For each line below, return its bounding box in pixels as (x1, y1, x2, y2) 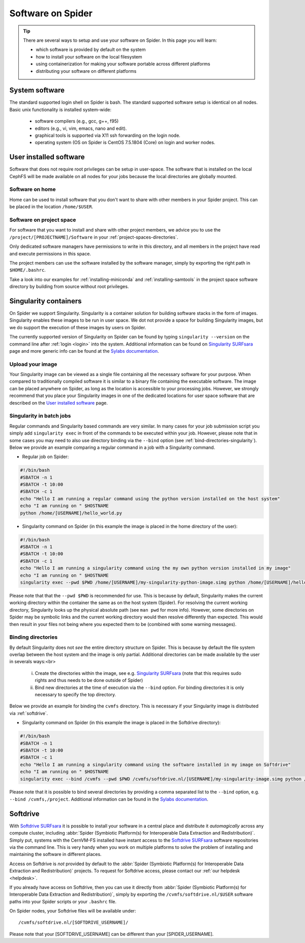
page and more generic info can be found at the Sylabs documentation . (9, 348, 160, 354)
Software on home (9, 186, 56, 193)
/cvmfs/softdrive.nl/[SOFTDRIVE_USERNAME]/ (18, 920, 129, 926)
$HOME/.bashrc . (9, 267, 46, 273)
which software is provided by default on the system (36, 46, 146, 53)
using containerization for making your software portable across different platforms (36, 61, 210, 67)
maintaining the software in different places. (9, 851, 102, 858)
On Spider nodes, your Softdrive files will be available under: (9, 908, 136, 914)
